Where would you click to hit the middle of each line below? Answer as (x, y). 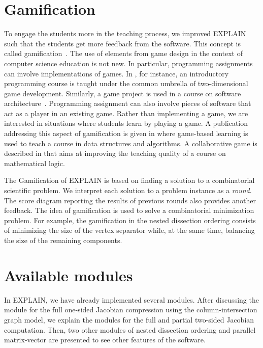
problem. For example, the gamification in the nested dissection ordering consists (130, 220)
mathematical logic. (35, 163)
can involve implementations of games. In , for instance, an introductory (117, 73)
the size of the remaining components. (63, 240)
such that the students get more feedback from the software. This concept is (123, 43)
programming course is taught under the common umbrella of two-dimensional (126, 83)
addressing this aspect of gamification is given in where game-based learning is (126, 133)
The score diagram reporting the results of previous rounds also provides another (130, 200)
